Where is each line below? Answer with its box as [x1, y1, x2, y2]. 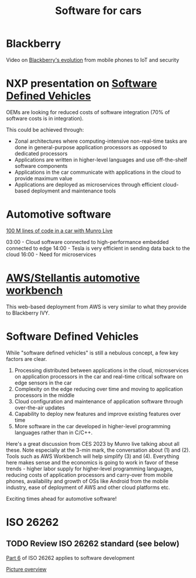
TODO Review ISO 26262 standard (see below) [6, 539, 180, 549]
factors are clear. [6, 355, 47, 362]
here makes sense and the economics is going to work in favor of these [6, 459, 178, 466]
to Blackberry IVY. [6, 309, 50, 316]
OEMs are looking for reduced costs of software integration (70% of [6, 108, 170, 115]
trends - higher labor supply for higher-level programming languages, [6, 465, 174, 472]
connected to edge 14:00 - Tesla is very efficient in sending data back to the [6, 245, 190, 252]
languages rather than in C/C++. [14, 429, 93, 436]
